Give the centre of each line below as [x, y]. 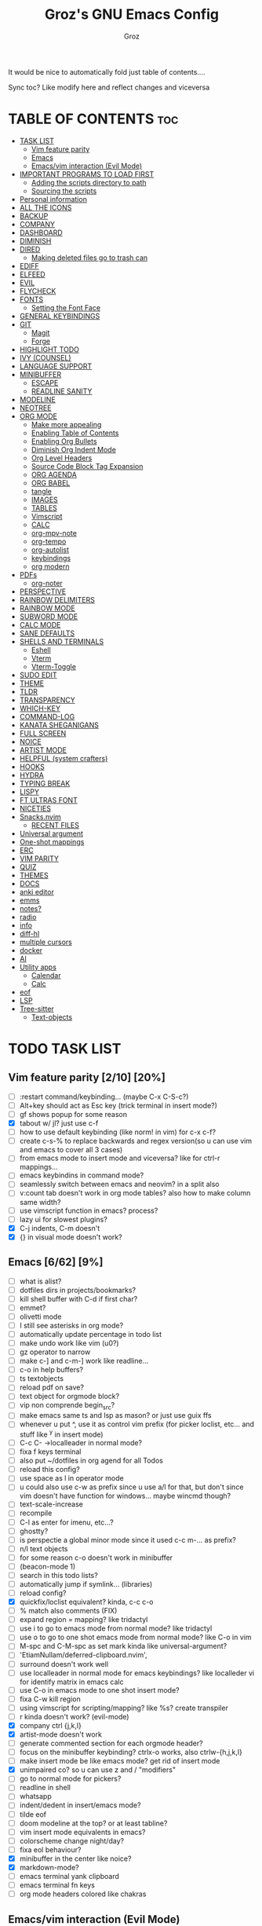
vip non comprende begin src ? [67, 1406]
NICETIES [35, 808]
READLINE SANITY [62, 391]
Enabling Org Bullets [64, 441]
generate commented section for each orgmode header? [111, 1743]
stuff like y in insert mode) [61, 1434]
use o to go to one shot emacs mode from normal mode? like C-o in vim [135, 1637]
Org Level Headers [62, 458]
